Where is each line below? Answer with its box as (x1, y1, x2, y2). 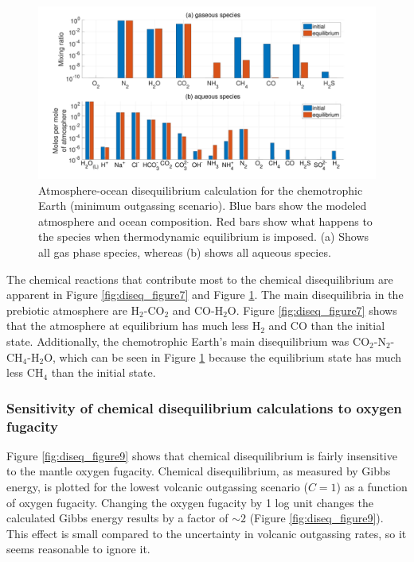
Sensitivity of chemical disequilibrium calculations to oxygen (6, 397, 402, 417)
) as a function (336, 479, 408, 495)
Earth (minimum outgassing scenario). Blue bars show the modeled (38, 197, 367, 214)
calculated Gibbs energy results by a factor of (6, 510, 228, 526)
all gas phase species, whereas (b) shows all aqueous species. (38, 243, 331, 260)
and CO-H (172, 301, 224, 318)
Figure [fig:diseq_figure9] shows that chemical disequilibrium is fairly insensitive (6, 447, 397, 463)
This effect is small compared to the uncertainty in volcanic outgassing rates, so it (6, 525, 407, 541)
